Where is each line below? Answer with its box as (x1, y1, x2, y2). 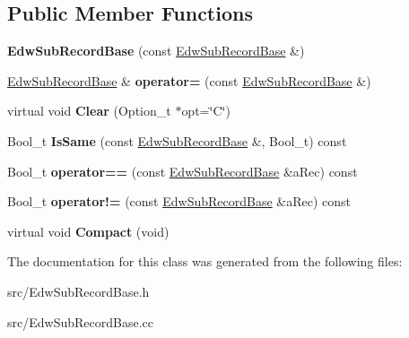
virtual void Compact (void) (7, 221, 170, 240)
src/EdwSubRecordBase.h (7, 282, 150, 300)
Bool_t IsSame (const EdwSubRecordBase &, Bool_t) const (7, 131, 347, 150)
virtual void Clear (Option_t (7, 101, 171, 120)
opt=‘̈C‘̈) (181, 101, 231, 120)
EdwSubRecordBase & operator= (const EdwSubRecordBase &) (7, 71, 371, 90)
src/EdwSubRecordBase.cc (7, 312, 153, 331)
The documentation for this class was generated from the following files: (7, 252, 403, 271)
